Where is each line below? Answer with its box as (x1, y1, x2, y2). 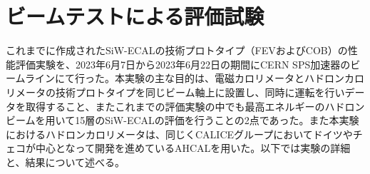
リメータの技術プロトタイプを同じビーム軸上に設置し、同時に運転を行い (6, 84, 345, 99)
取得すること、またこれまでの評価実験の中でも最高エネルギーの (25, 98, 325, 113)
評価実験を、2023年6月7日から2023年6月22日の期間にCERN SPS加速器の (15, 56, 351, 71)
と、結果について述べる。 (6, 154, 125, 169)
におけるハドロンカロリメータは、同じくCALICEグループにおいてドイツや (6, 126, 353, 141)
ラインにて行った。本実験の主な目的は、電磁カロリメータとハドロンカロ (24, 71, 364, 86)
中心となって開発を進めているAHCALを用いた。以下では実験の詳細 (35, 140, 351, 155)
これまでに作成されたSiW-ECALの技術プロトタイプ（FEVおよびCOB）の (6, 43, 348, 58)
